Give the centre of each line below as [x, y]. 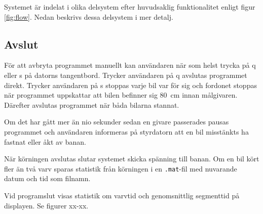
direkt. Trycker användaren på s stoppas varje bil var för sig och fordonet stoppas [130, 85]
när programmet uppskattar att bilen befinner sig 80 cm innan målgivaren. [121, 95]
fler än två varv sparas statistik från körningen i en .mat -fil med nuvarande [121, 168]
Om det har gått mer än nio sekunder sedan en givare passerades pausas [117, 122]
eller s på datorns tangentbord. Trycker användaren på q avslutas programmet [126, 75]
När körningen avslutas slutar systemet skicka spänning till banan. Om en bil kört [132, 159]
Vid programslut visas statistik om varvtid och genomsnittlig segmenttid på [122, 195]
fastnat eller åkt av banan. [45, 141]
